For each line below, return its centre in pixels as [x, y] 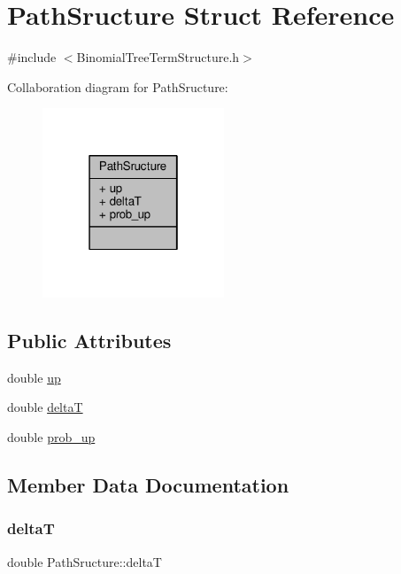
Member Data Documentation [148, 484]
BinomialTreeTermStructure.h [158, 57]
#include [32, 57]
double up [34, 377]
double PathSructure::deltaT [85, 561]
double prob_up [51, 436]
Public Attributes [89, 340]
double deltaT [45, 407]
